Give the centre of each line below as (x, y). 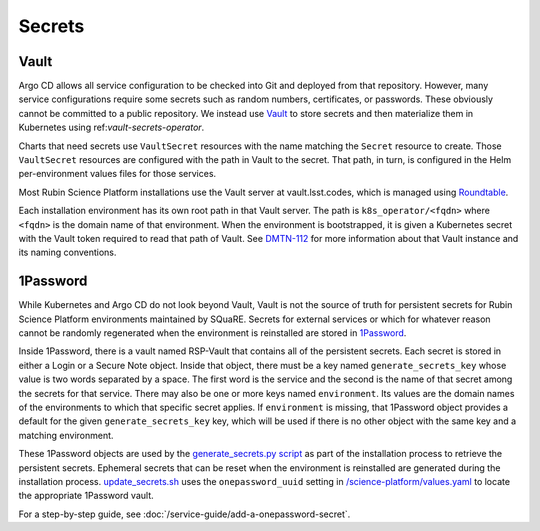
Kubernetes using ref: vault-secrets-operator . (111, 127)
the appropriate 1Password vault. (86, 496)
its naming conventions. (67, 252)
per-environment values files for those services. (117, 174)
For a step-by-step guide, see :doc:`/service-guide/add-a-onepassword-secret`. (184, 514)
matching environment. (66, 435)
